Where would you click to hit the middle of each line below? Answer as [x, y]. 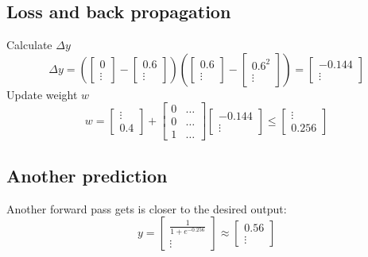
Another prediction [87, 175]
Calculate [29, 45]
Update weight [42, 94]
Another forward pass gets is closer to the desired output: [147, 208]
